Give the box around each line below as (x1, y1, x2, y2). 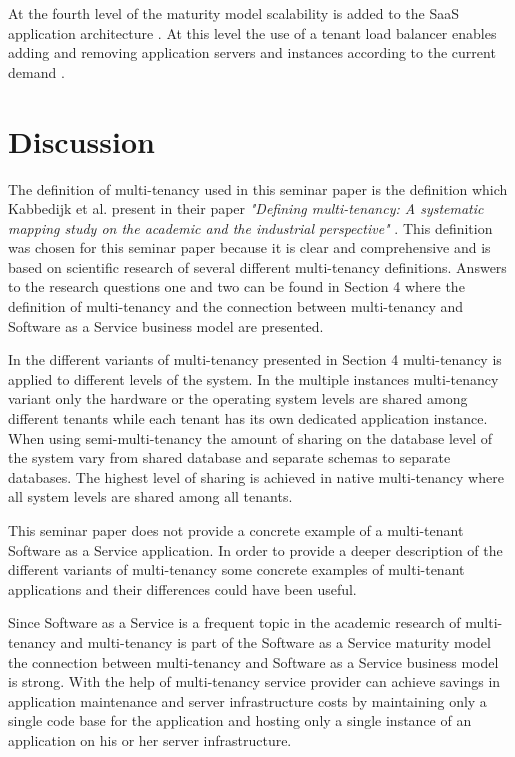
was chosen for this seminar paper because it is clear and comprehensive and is (8, 237, 491, 258)
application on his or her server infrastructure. (8, 729, 292, 750)
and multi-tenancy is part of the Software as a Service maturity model (60, 631, 491, 652)
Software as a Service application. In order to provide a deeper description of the (8, 539, 503, 560)
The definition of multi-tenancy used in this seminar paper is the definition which (8, 178, 508, 199)
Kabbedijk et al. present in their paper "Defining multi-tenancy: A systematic (8, 198, 484, 219)
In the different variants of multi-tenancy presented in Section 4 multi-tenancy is (8, 349, 502, 370)
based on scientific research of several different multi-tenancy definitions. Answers (8, 256, 507, 277)
